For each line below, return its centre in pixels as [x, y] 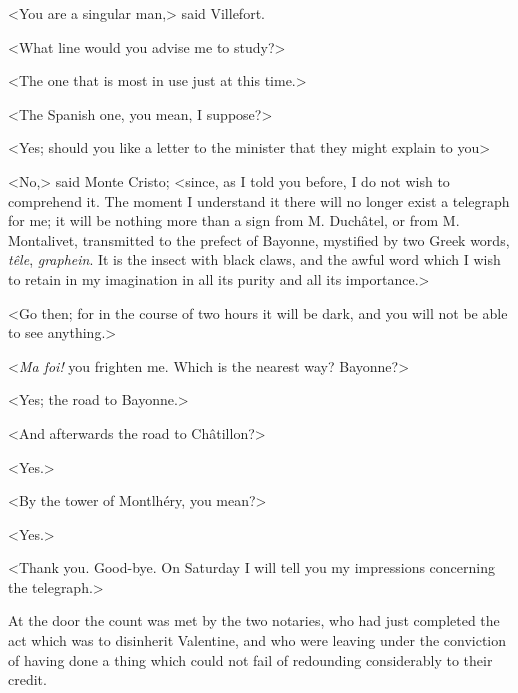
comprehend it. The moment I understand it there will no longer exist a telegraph [259, 200]
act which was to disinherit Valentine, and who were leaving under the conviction [257, 640]
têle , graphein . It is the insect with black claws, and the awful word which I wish [254, 259]
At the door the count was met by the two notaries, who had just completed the [254, 620]
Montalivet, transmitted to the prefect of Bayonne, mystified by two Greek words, [259, 239]
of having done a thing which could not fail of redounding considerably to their [250, 659]
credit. [27, 679]
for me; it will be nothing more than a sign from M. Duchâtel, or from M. [234, 220]
